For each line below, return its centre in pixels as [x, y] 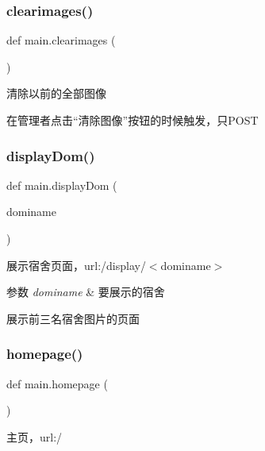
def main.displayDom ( [62, 185]
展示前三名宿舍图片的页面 [73, 318]
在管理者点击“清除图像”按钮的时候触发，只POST [132, 120]
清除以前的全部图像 [56, 93]
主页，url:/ [35, 436]
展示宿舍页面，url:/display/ [76, 265]
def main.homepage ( [57, 383]
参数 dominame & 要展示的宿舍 [86, 292]
